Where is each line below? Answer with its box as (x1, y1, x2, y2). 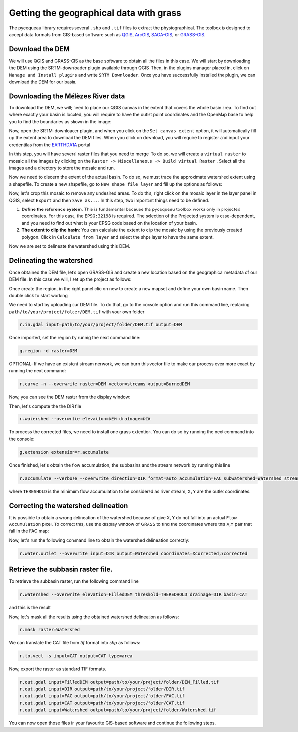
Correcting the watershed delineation (9, 501, 128, 510)
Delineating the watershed (9, 256, 93, 265)
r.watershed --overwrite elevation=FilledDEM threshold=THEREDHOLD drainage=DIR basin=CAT (19, 592, 248, 597)
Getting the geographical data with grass (9, 7, 181, 18)
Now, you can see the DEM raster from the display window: (9, 394, 131, 400)
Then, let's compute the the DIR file (9, 403, 82, 409)
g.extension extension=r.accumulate (19, 449, 109, 455)
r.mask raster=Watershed (19, 627, 80, 632)
